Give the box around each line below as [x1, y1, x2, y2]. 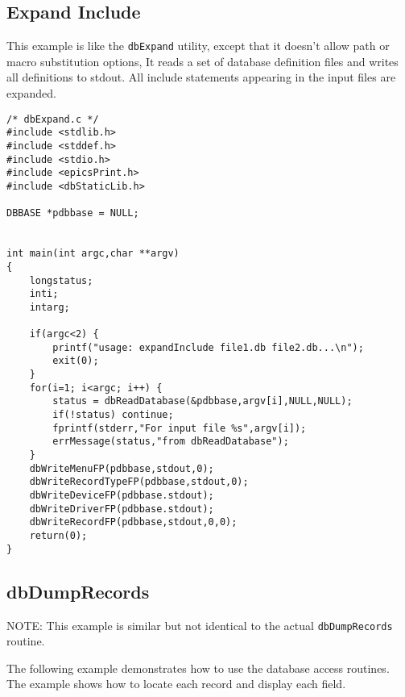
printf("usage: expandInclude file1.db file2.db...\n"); [52, 341, 364, 353]
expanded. [6, 85, 56, 102]
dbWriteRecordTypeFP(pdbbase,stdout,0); [29, 476, 249, 488]
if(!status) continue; [52, 409, 174, 421]
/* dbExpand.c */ [6, 113, 99, 125]
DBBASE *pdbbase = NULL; [6, 207, 139, 219]
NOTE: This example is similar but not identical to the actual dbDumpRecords [6, 616, 393, 633]
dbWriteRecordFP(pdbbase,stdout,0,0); [29, 516, 238, 528]
